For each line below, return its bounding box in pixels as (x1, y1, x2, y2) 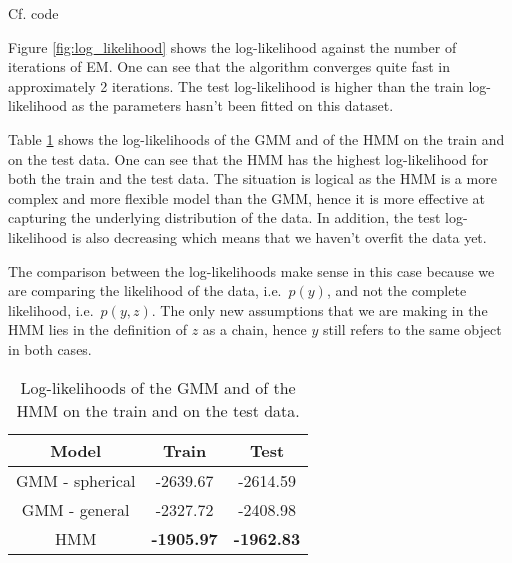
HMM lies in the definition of (8, 319, 187, 340)
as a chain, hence (202, 319, 307, 340)
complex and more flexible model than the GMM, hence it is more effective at (8, 187, 485, 208)
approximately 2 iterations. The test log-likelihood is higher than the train (8, 75, 464, 96)
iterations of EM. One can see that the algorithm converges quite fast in (8, 56, 450, 77)
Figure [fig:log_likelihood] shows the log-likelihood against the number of (8, 36, 457, 57)
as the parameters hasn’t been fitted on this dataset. (71, 95, 394, 116)
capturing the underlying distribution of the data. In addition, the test (8, 207, 441, 228)
